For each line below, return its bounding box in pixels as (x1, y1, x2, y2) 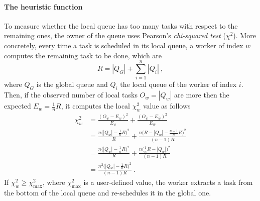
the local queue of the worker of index (120, 79, 237, 89)
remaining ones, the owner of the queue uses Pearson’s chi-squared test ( (4, 30, 226, 41)
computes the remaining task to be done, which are (4, 50, 162, 60)
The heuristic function (4, 1, 83, 12)
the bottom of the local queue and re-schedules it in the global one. (4, 187, 211, 197)
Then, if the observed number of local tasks (4, 89, 138, 100)
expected (4, 100, 31, 111)
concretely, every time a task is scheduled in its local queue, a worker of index (4, 40, 243, 50)
